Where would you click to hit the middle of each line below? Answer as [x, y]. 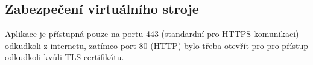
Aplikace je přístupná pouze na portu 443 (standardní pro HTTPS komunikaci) [152, 34]
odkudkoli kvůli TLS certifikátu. [65, 57]
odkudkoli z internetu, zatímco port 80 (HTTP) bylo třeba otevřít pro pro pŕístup [157, 45]
